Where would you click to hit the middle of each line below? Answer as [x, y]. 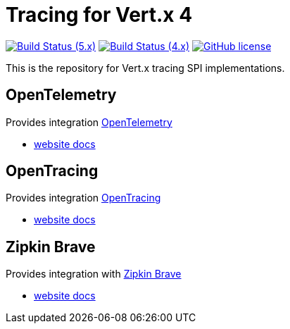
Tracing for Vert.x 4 [99, 15]
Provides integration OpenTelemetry [89, 122]
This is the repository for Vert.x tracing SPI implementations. [145, 68]
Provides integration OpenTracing [83, 198]
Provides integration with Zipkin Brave [94, 274]
